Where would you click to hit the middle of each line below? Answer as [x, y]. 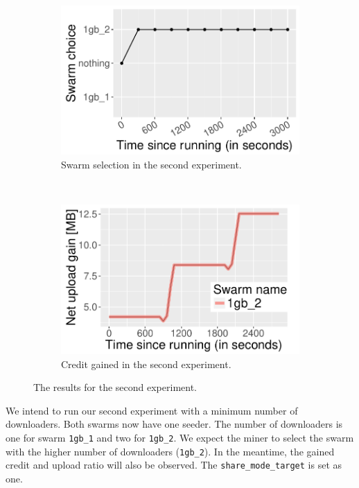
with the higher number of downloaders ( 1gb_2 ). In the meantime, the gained [170, 451]
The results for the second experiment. [115, 387]
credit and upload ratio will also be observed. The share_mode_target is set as [174, 465]
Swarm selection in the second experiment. [151, 164]
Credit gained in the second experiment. [146, 364]
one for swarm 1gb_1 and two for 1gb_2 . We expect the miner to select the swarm [180, 437]
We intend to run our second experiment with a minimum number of [152, 410]
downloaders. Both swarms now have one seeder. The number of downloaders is [174, 424]
